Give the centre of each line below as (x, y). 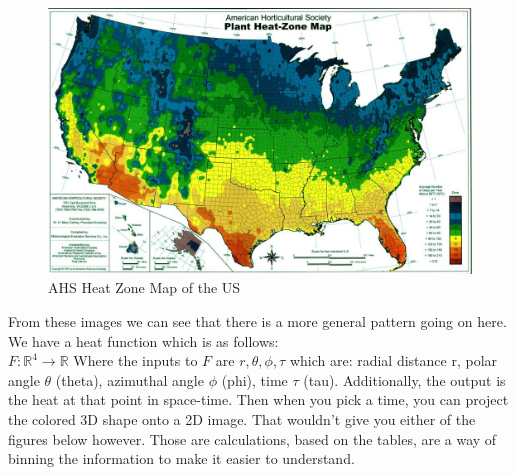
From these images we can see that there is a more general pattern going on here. (257, 321)
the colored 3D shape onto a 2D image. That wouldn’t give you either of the (242, 418)
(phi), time (254, 379)
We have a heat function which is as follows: (143, 340)
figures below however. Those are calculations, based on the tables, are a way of (252, 438)
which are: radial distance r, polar (393, 360)
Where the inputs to (135, 360)
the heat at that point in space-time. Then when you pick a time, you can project (258, 399)
